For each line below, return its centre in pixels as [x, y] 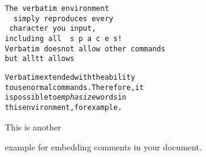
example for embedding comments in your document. [103, 147]
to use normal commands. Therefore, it [75, 87]
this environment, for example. [64, 107]
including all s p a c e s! [64, 38]
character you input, [53, 29]
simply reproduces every [63, 18]
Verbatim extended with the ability [70, 77]
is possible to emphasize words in [66, 98]
